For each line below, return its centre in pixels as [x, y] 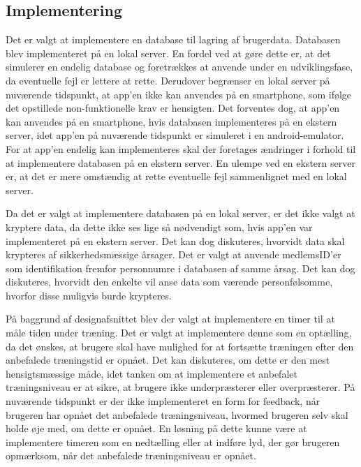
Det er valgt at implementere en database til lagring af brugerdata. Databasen [173, 39]
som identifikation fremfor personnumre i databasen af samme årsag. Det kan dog [180, 268]
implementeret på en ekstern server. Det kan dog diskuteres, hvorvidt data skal [175, 240]
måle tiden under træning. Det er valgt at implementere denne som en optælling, [179, 333]
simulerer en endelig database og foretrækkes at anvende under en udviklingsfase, [179, 67]
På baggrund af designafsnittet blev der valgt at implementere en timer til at [170, 319]
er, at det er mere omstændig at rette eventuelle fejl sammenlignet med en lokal [176, 176]
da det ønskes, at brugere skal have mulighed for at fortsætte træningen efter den [180, 346]
